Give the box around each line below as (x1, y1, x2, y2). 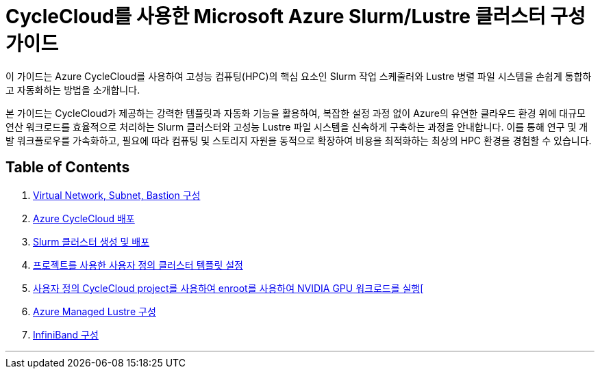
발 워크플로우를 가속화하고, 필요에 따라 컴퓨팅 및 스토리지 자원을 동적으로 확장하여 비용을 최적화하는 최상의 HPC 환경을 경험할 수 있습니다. (5, 134, 592, 146)
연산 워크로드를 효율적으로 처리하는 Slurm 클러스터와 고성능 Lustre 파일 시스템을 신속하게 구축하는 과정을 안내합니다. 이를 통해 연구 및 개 (5, 120, 588, 133)
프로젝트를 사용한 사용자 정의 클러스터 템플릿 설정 (33, 258, 243, 271)
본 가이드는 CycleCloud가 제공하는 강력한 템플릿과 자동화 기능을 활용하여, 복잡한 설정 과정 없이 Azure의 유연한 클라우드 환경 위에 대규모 (5, 107, 586, 119)
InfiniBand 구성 (33, 328, 99, 340)
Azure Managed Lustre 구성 (33, 305, 156, 317)
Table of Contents (5, 159, 130, 176)
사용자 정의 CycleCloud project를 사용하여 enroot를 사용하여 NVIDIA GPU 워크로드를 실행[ (33, 282, 424, 294)
